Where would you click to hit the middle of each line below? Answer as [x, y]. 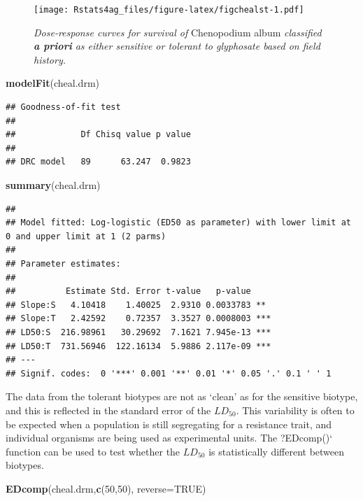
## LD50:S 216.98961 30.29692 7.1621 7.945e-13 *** [138, 332]
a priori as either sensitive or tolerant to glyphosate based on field [177, 46]
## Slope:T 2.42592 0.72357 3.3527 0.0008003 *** [138, 319]
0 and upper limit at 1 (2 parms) [86, 236]
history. [50, 59]
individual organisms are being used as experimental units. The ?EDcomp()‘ [169, 438]
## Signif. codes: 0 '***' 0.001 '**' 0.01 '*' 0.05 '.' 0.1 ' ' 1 [169, 373]
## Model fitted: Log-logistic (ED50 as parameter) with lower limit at [178, 223]
